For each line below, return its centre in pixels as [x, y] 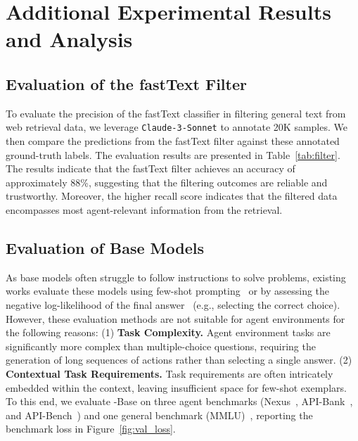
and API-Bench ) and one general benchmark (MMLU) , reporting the [159, 415]
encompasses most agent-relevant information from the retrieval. [144, 209]
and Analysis [69, 39]
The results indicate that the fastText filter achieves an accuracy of [151, 168]
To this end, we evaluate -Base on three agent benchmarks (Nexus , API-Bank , [179, 401]
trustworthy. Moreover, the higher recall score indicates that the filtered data [172, 196]
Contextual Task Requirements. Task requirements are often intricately [170, 373]
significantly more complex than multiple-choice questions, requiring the [161, 346]
